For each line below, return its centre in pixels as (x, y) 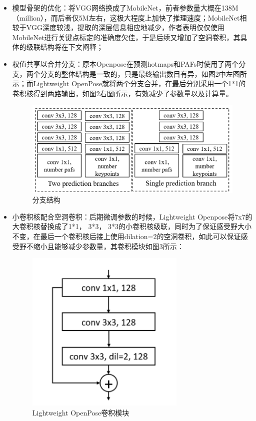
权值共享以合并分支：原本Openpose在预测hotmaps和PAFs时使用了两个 (125, 63)
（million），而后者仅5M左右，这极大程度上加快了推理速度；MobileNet (126, 17)
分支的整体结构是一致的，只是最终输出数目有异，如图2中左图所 (143, 73)
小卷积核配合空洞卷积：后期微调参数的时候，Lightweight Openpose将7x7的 (132, 216)
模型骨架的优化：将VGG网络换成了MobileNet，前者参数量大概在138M (125, 8)
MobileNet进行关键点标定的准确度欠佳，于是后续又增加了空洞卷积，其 (126, 37)
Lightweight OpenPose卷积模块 (81, 412)
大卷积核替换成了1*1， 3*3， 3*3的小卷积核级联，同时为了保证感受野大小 (132, 226)
